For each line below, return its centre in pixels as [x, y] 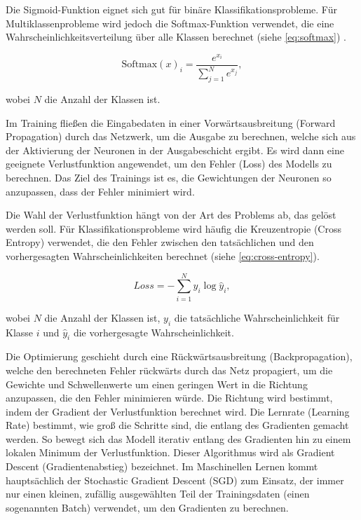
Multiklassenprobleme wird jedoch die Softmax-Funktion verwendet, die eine [170, 23]
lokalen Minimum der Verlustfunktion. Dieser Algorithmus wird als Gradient [170, 452]
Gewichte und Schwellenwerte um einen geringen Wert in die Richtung [157, 384]
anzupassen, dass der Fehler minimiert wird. [100, 191]
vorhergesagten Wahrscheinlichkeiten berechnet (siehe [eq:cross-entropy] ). [163, 256]
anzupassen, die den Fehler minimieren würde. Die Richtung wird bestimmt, [169, 398]
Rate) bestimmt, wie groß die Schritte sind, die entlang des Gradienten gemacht [177, 425]
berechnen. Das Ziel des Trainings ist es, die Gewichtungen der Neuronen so [169, 178]
